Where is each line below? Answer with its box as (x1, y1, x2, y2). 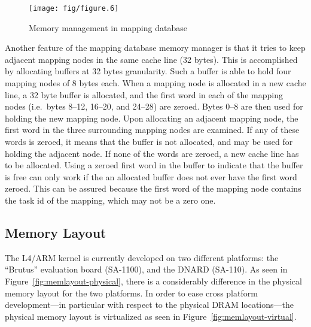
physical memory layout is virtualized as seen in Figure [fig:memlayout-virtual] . (5, 310, 297, 322)
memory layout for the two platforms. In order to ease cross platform (5, 286, 258, 299)
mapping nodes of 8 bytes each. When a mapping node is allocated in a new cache (5, 77, 306, 89)
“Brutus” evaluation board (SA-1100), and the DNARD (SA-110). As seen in (5, 263, 288, 275)
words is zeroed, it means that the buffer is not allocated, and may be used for (5, 135, 293, 147)
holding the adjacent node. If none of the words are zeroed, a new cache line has (5, 147, 299, 159)
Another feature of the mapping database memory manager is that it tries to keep (5, 41, 306, 54)
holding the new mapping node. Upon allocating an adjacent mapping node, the (5, 111, 298, 124)
